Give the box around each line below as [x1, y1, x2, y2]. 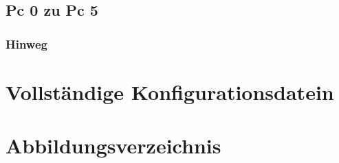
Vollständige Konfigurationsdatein [6, 77, 334, 105]
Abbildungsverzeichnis [6, 131, 221, 160]
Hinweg [6, 35, 47, 52]
